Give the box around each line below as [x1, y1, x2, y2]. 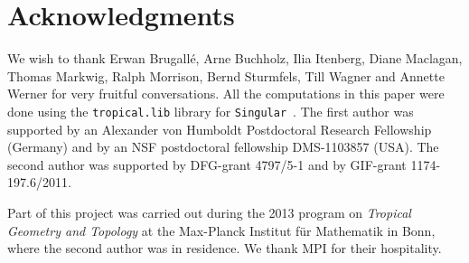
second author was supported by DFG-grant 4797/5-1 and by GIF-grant [7, 155, 407, 174]
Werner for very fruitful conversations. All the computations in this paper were [7, 84, 445, 103]
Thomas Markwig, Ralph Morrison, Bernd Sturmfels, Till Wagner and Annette [7, 66, 445, 85]
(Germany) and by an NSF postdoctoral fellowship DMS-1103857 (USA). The [7, 137, 439, 156]
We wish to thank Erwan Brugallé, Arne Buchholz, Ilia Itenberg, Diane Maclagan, [7, 49, 463, 68]
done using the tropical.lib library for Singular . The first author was [7, 101, 414, 120]
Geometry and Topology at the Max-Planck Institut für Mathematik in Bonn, [7, 221, 436, 240]
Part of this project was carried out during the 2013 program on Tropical [7, 202, 411, 221]
